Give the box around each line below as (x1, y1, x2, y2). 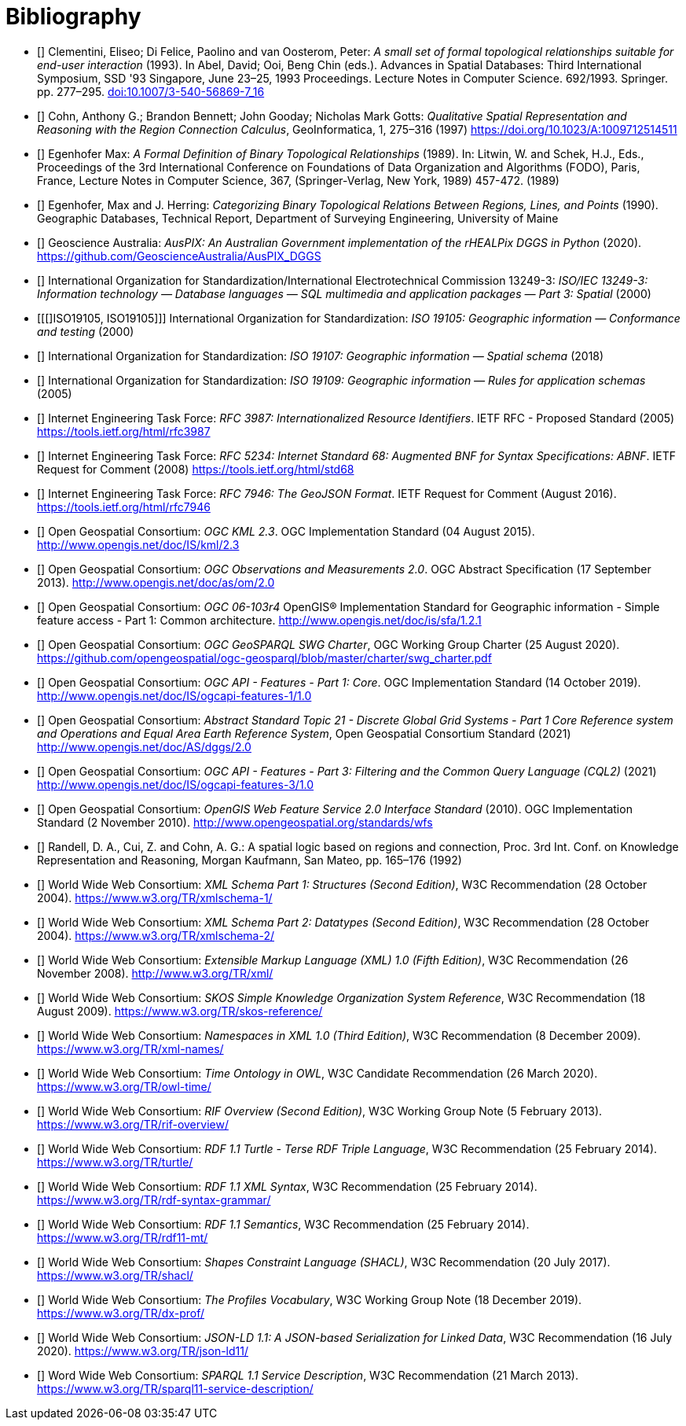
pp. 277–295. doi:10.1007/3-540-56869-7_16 (37, 84, 265, 98)
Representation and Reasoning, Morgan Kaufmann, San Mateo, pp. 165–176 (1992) (37, 853, 462, 867)
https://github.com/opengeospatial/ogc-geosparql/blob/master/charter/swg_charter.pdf (37, 650, 492, 665)
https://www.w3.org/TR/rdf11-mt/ (37, 1230, 208, 1244)
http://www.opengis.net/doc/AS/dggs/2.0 (37, 739, 251, 754)
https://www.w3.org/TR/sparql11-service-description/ (37, 1381, 314, 1395)
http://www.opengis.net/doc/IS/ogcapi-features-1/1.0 (37, 688, 312, 702)
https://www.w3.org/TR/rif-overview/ (37, 1117, 229, 1131)
